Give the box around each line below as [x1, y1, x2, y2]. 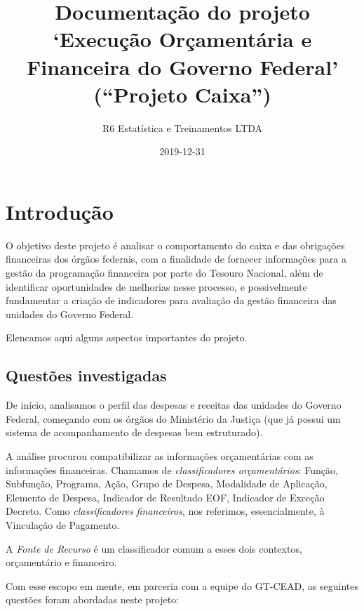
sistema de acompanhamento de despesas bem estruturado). [6, 425, 263, 440]
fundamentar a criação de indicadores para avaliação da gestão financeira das [6, 293, 337, 308]
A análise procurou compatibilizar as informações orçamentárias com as [6, 448, 314, 463]
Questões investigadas [6, 364, 167, 386]
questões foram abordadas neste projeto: [6, 592, 179, 607]
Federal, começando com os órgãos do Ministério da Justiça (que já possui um [6, 411, 341, 426]
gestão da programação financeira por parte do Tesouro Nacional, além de [6, 265, 323, 280]
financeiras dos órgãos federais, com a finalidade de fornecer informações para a [6, 251, 346, 266]
